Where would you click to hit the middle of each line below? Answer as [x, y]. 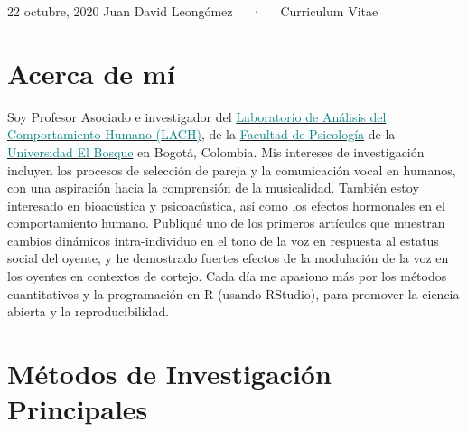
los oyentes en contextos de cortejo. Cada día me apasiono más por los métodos [227, 276]
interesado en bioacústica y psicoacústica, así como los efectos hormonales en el [226, 205]
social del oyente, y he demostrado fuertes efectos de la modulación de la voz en [228, 258]
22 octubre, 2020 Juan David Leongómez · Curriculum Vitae [193, 11]
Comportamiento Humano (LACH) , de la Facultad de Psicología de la [201, 134]
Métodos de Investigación [169, 374]
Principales [78, 409]
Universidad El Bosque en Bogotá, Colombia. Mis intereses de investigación [216, 151]
